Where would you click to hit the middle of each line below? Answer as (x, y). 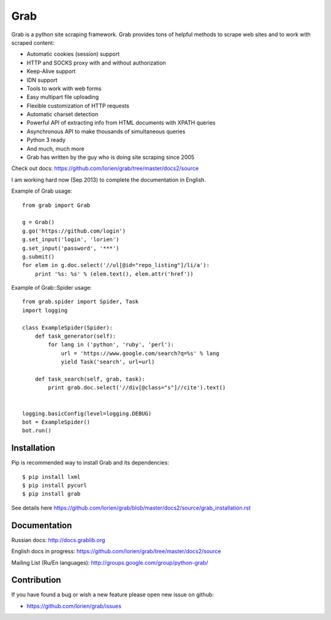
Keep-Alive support (51, 71)
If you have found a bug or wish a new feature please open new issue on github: (112, 595)
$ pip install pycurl (55, 486)
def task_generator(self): (75, 336)
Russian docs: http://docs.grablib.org (58, 540)
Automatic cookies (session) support (73, 54)
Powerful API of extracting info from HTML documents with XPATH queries (121, 123)
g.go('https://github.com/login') (74, 231)
